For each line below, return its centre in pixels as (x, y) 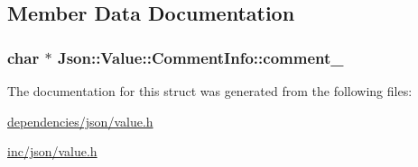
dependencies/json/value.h (80, 121)
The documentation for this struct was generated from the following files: (210, 91)
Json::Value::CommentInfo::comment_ (200, 57)
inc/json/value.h (52, 151)
